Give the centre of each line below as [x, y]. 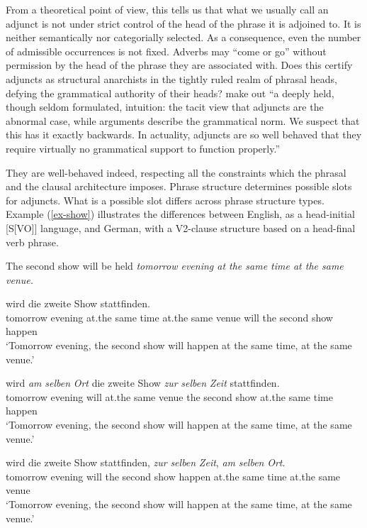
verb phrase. [32, 242]
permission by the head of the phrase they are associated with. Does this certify [179, 65]
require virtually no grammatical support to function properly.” [143, 148]
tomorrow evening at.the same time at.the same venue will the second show [169, 317]
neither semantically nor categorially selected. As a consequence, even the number [183, 37]
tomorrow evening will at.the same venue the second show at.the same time [169, 396]
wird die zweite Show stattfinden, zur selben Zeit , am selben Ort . [146, 462]
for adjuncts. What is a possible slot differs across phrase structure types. [165, 200]
